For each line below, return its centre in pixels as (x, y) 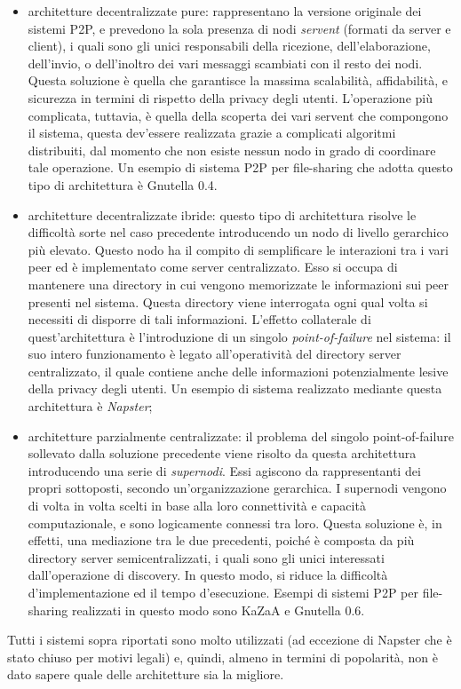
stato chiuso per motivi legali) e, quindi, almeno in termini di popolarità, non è (223, 657)
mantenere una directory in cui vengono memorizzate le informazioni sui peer (238, 284)
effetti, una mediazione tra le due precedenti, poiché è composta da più (221, 540)
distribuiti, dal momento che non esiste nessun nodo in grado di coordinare (232, 150)
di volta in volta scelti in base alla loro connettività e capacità (197, 506)
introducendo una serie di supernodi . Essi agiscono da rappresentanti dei (224, 470)
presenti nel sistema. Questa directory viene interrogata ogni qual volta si (228, 301)
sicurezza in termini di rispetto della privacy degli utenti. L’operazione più (230, 97)
